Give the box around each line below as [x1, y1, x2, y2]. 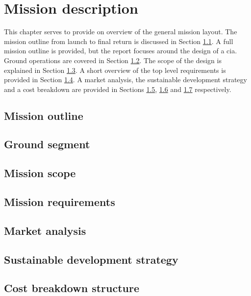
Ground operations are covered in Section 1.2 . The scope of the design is [4, 55, 222, 65]
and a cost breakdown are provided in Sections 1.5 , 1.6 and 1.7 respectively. [4, 84, 231, 94]
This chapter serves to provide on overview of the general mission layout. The [4, 26, 237, 37]
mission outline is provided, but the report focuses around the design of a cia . [4, 46, 237, 56]
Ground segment [4, 137, 90, 152]
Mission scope [4, 165, 76, 181]
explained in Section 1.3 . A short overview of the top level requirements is [4, 65, 226, 75]
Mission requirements [4, 194, 115, 209]
